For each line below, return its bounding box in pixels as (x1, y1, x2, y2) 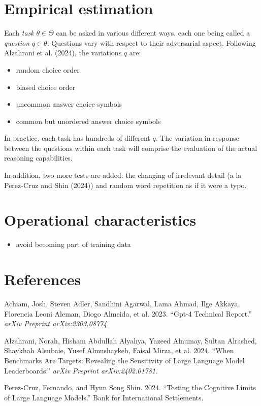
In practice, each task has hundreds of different (4, 133, 150, 143)
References (4, 269, 81, 290)
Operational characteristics (4, 209, 197, 230)
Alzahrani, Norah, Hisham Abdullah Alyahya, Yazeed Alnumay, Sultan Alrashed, (4, 335, 257, 346)
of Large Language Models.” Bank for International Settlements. (4, 392, 204, 402)
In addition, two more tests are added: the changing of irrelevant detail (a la (4, 170, 242, 180)
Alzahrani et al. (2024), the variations (4, 47, 122, 58)
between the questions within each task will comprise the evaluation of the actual (4, 142, 257, 153)
